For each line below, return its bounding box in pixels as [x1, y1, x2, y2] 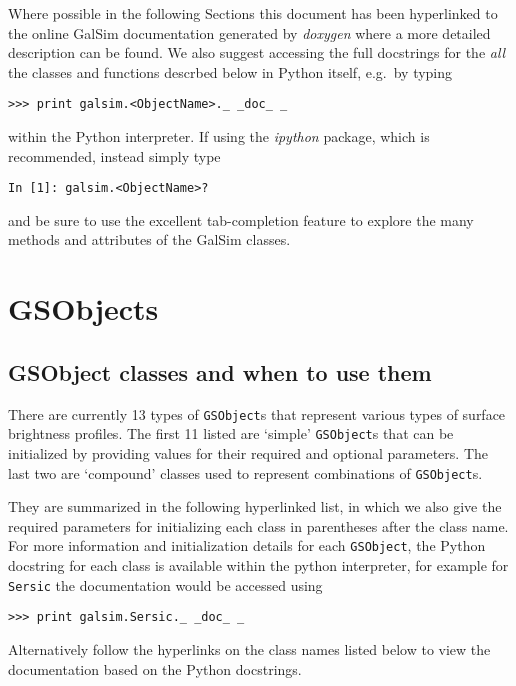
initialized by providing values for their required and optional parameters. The [8, 442, 488, 463]
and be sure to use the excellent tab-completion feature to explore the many [8, 209, 474, 230]
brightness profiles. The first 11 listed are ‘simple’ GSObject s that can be [8, 423, 454, 444]
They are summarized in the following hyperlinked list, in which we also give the [8, 496, 502, 517]
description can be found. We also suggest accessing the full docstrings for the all [8, 42, 506, 63]
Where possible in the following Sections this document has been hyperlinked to [8, 3, 498, 23]
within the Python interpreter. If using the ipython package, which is [8, 126, 430, 147]
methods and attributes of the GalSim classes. [8, 229, 291, 250]
